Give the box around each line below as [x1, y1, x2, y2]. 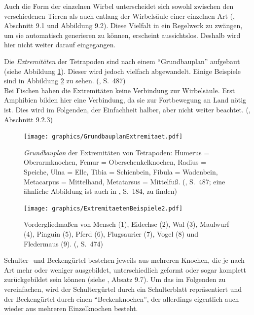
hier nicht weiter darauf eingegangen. [4, 39, 116, 50]
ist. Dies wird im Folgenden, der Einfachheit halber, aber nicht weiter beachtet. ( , [4, 104, 251, 114]
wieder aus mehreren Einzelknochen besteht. [4, 303, 138, 314]
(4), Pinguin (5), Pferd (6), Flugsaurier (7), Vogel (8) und [24, 229, 198, 239]
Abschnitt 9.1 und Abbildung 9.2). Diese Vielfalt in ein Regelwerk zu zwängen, [4, 20, 243, 31]
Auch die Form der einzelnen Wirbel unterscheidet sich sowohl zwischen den [4, 1, 234, 11]
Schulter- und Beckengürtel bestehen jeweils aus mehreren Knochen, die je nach [4, 255, 245, 265]
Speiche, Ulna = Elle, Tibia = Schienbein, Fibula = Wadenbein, [24, 166, 218, 176]
